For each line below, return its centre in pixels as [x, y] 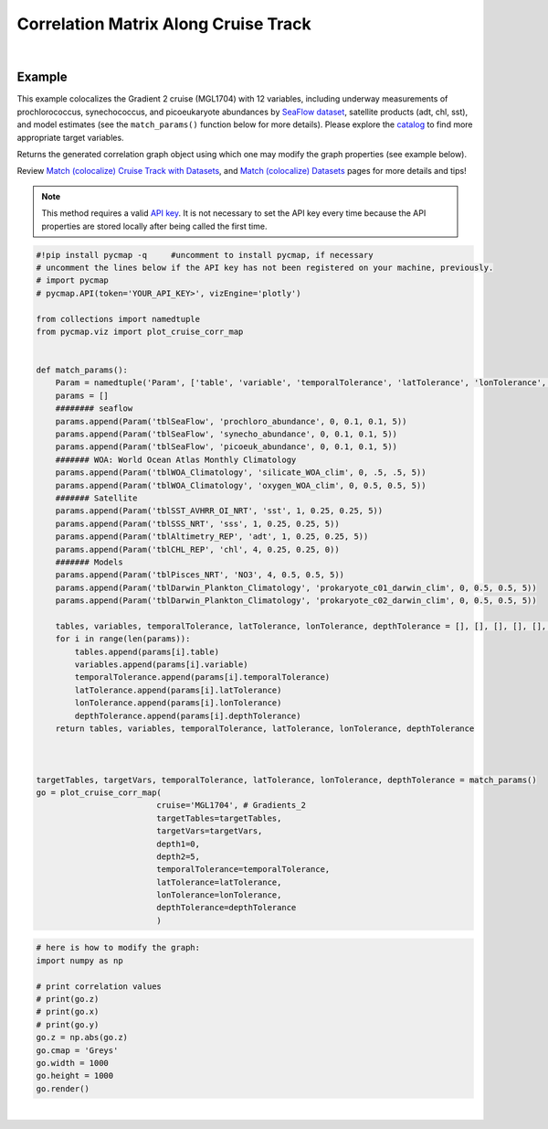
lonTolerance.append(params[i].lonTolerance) [178, 703]
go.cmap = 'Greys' [77, 1050]
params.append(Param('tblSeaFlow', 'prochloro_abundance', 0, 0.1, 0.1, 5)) [231, 421]
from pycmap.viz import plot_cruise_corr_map [140, 331]
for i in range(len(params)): [123, 639]
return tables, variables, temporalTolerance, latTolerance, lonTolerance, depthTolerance [265, 729]
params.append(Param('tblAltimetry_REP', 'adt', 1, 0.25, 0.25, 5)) [212, 537]
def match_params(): [82, 370]
